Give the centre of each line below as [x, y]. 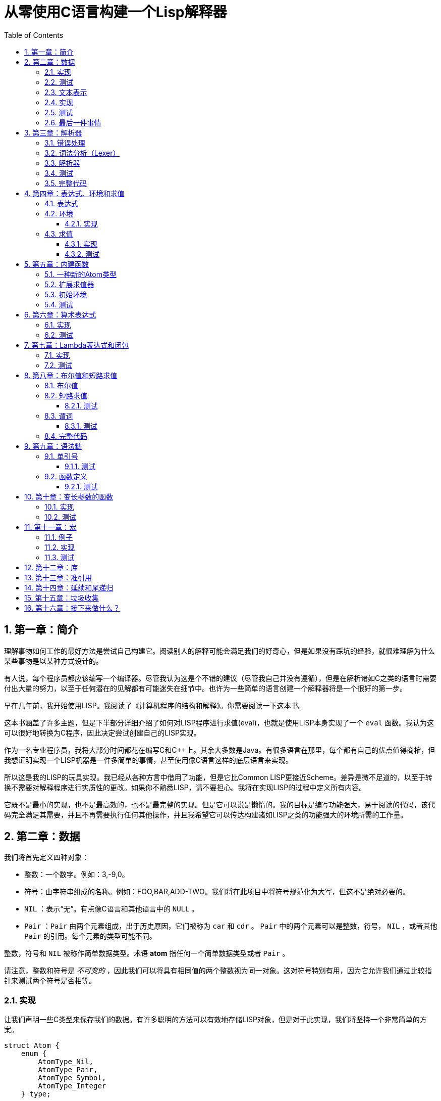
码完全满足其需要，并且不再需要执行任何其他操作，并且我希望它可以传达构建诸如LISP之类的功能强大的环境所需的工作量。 [206, 814]
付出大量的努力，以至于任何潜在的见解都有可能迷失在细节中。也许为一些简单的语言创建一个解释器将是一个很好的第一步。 [205, 688]
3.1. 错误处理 [65, 143]
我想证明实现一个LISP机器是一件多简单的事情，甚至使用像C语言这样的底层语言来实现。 [148, 760]
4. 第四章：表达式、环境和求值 [74, 193]
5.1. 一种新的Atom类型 [80, 274]
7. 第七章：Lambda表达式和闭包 [77, 345]
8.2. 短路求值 [66, 395]
